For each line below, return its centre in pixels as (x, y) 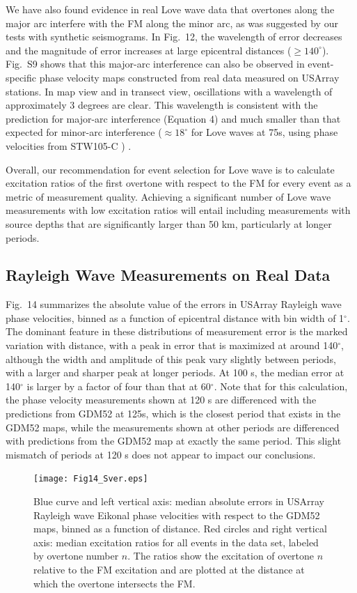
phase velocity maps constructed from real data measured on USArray (189, 77)
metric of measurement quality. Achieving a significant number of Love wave (168, 196)
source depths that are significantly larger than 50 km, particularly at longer (169, 223)
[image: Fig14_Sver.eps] (91, 479)
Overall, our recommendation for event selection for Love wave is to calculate (170, 169)
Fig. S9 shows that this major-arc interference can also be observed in (155, 64)
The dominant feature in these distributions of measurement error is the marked (177, 331)
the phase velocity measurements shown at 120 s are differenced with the (161, 400)
